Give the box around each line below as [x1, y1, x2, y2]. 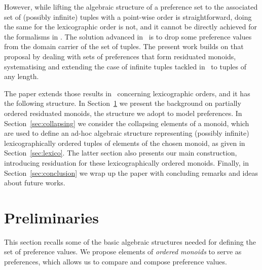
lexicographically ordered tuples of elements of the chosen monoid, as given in [4, 137, 245, 148]
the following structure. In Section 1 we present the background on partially [4, 98, 241, 108]
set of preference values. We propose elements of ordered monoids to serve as [4, 246, 242, 257]
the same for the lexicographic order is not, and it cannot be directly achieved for [4, 21, 257, 32]
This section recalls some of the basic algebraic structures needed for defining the [4, 236, 256, 247]
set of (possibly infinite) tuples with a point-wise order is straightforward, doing [4, 11, 252, 22]
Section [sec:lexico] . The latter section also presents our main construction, [4, 147, 237, 158]
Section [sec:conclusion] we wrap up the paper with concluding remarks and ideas [4, 167, 258, 178]
